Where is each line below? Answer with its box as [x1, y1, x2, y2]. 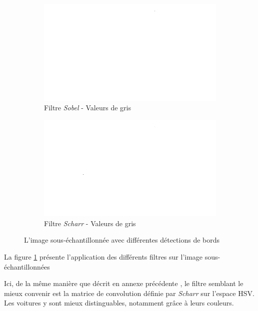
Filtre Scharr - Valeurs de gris [44, 218, 136, 228]
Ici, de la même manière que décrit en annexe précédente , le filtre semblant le [4, 278, 243, 289]
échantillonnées [4, 261, 50, 272]
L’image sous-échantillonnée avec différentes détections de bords [24, 235, 220, 245]
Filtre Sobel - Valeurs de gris [44, 102, 131, 113]
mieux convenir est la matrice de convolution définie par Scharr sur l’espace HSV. [4, 288, 254, 298]
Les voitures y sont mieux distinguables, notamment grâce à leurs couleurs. [4, 298, 234, 308]
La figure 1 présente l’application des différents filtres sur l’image [4, 251, 203, 262]
